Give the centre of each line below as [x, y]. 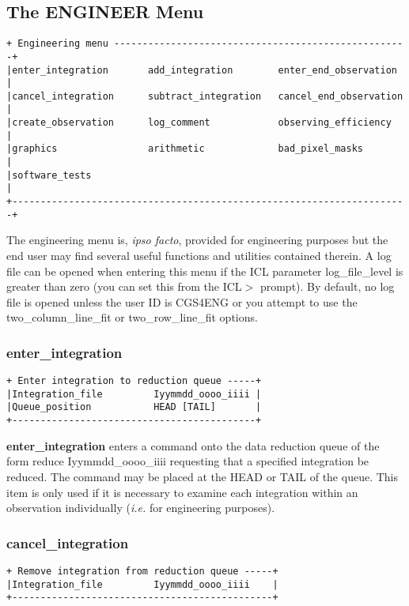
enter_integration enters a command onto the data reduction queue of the [193, 445]
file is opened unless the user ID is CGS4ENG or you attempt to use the [182, 301]
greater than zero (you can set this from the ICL [124, 286]
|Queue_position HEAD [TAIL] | [134, 407]
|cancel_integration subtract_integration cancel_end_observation [205, 96]
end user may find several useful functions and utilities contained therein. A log [199, 255]
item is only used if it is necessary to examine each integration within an [182, 492]
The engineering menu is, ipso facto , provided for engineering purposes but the [197, 240]
